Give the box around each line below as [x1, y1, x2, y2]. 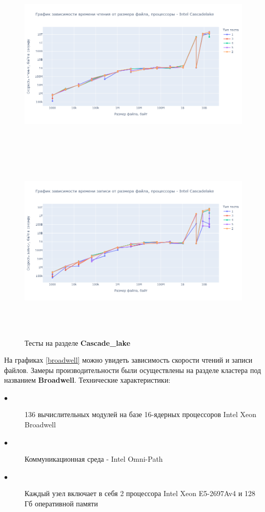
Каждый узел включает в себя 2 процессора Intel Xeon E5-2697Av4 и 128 [25, 488, 256, 499]
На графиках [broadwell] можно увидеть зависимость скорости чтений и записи [4, 355, 253, 365]
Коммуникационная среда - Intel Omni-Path [25, 454, 163, 464]
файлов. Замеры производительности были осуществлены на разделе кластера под [4, 364, 261, 375]
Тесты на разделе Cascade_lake [25, 337, 131, 348]
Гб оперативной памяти [25, 498, 98, 509]
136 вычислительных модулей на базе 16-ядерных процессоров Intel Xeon [25, 409, 257, 420]
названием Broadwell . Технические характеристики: [4, 375, 171, 385]
